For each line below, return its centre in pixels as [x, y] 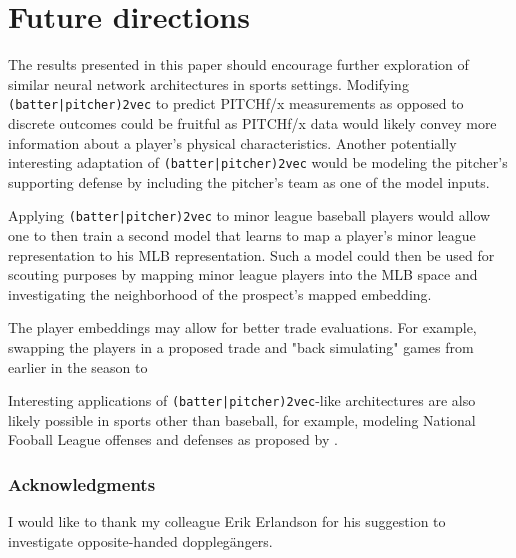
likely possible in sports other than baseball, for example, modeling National [242, 419]
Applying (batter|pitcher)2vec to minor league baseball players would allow [249, 215]
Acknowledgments [82, 483]
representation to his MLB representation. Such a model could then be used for [251, 254]
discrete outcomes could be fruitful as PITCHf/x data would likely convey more [252, 122]
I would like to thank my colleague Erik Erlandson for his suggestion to [227, 521]
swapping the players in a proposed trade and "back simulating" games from [241, 347]
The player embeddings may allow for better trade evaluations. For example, [242, 327]
